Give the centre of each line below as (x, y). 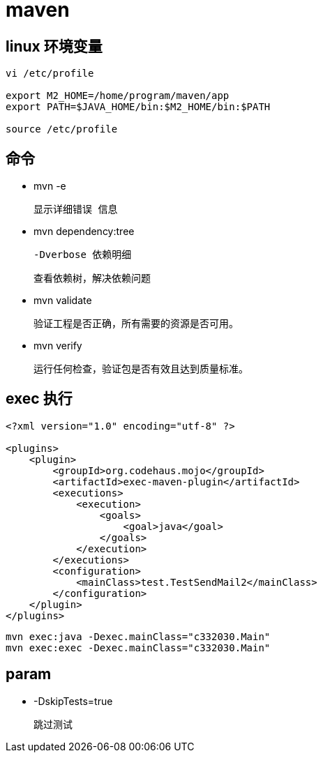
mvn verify (58, 346)
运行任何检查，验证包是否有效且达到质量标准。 (141, 369)
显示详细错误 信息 (76, 210)
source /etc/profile (62, 129)
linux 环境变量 (54, 46)
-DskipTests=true (73, 701)
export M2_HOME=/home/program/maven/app (118, 96)
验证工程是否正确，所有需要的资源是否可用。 (136, 324)
